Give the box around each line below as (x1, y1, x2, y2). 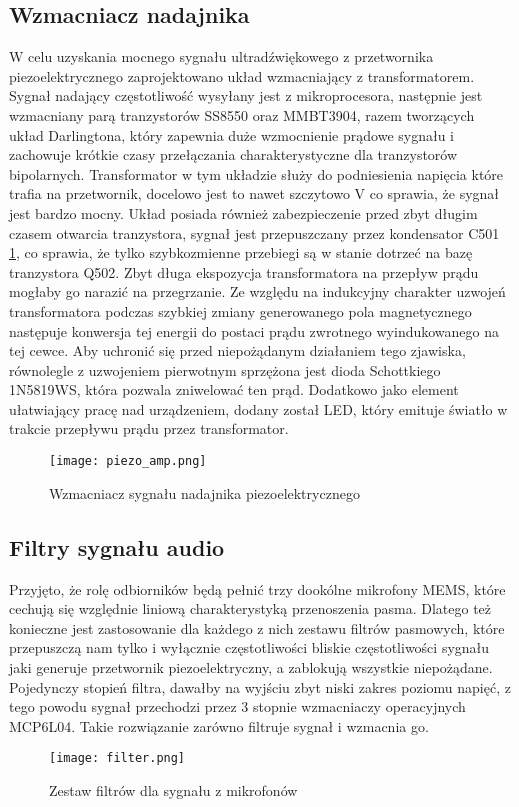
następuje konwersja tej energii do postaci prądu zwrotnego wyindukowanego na (9, 320, 500, 341)
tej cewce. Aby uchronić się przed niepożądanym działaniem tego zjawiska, (9, 340, 466, 361)
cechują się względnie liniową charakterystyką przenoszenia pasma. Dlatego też (9, 598, 492, 619)
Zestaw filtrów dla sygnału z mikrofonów (49, 779, 298, 800)
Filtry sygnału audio (9, 531, 225, 562)
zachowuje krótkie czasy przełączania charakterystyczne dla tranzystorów (9, 144, 458, 165)
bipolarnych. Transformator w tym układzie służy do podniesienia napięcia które (9, 163, 504, 184)
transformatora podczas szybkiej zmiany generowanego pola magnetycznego (9, 300, 472, 321)
